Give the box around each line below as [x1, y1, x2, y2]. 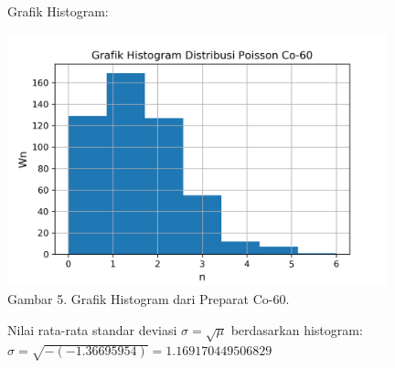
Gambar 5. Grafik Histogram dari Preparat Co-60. [7, 289, 290, 309]
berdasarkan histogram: [230, 320, 363, 339]
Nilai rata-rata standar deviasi [7, 320, 177, 339]
